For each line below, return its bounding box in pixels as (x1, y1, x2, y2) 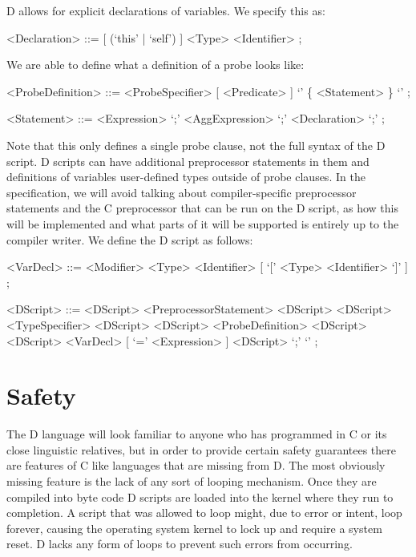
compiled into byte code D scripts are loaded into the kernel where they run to (6, 488, 394, 505)
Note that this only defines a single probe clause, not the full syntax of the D (6, 136, 386, 153)
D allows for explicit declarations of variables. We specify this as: (6, 2, 325, 18)
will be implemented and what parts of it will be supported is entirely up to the (6, 215, 399, 232)
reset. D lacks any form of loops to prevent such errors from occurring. (6, 535, 353, 552)
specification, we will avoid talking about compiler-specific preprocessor (6, 184, 357, 200)
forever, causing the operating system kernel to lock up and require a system (6, 519, 382, 536)
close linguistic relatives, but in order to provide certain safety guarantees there (6, 441, 396, 458)
